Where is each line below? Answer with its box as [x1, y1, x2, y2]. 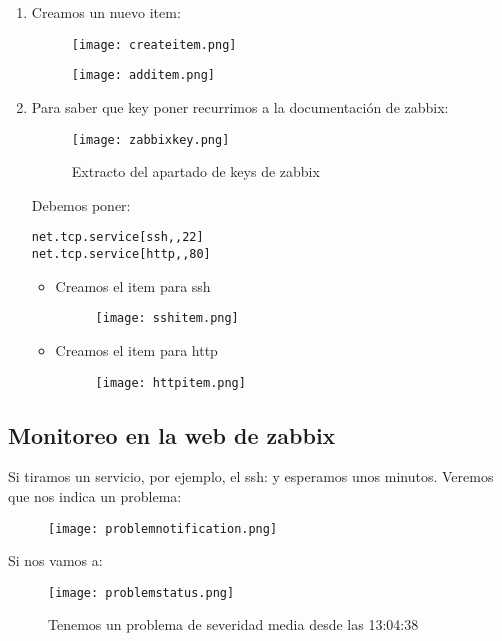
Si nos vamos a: [8, 550, 103, 571]
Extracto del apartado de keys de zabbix [71, 161, 320, 182]
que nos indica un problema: [8, 485, 182, 506]
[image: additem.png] [71, 68, 215, 83]
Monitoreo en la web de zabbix [8, 419, 336, 450]
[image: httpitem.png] [95, 375, 246, 390]
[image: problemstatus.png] [48, 585, 235, 600]
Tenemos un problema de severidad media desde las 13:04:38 [48, 614, 419, 635]
